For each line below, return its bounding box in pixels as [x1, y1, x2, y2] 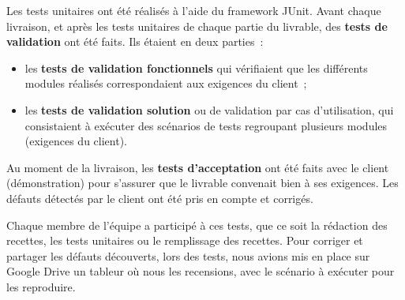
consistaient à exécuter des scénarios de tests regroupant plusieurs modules [24, 117, 388, 133]
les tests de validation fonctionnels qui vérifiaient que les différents [24, 59, 368, 76]
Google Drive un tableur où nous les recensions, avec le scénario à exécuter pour [6, 263, 395, 279]
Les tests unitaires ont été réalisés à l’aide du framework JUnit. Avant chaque [6, 2, 381, 18]
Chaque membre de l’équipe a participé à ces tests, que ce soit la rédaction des [6, 216, 388, 233]
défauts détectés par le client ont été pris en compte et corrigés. [6, 189, 313, 206]
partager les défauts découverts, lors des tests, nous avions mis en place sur [6, 247, 370, 264]
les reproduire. [6, 278, 76, 294]
